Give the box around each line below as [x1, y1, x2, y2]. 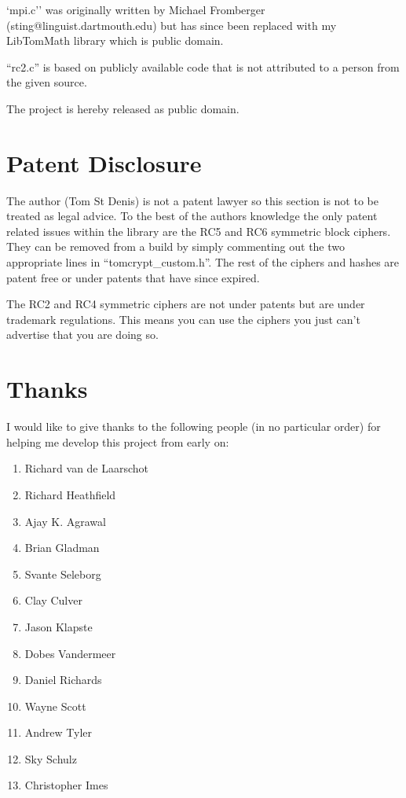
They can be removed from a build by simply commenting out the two [6, 238, 346, 255]
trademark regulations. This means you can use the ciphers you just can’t [6, 311, 360, 327]
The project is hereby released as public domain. [6, 100, 240, 116]
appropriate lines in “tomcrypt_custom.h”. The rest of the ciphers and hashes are [6, 254, 400, 270]
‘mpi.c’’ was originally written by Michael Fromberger [6, 2, 265, 17]
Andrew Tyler [24, 724, 93, 741]
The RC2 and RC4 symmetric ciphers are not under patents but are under [6, 296, 365, 312]
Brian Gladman [24, 539, 100, 556]
